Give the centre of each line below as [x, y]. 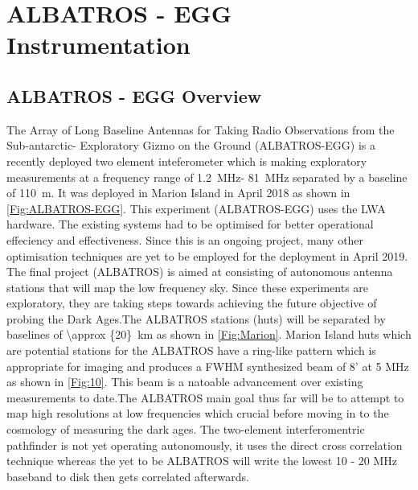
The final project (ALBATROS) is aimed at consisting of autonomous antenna [200, 272]
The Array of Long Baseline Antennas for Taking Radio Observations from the [201, 129]
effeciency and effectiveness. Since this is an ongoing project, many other [185, 239]
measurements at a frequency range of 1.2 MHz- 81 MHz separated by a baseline [207, 177]
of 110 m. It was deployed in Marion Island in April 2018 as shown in [178, 193]
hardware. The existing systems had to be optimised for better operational [190, 224]
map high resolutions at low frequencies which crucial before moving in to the [198, 413]
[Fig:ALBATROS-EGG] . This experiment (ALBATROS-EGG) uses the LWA [196, 208]
